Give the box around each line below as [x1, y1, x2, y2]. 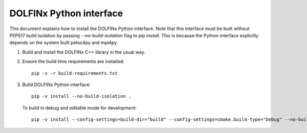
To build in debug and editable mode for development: [22, 104, 137, 111]
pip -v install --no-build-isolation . [31, 93, 131, 99]
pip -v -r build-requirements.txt [31, 70, 118, 76]
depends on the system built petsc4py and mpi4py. [9, 40, 118, 46]
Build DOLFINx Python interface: [22, 82, 91, 88]
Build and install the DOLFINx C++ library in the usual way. [22, 49, 146, 55]
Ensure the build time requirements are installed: [22, 59, 125, 65]
